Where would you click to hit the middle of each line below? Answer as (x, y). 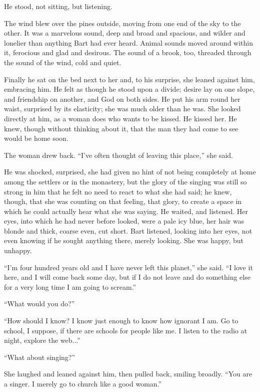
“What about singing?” (40, 357)
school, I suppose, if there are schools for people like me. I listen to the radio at (125, 330)
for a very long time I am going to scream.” (70, 286)
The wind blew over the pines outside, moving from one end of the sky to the (122, 23)
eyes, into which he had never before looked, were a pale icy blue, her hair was (124, 221)
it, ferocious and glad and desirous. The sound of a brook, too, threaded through (128, 52)
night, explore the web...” (42, 340)
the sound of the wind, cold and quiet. (63, 62)
